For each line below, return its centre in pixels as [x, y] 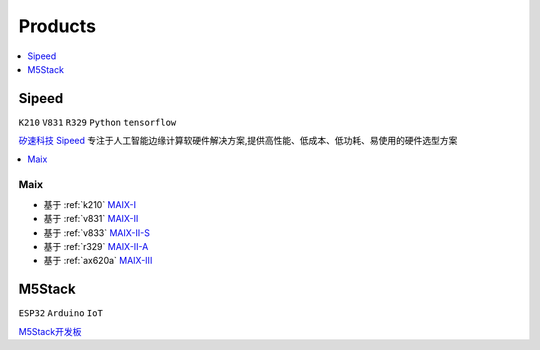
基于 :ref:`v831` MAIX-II [91, 219]
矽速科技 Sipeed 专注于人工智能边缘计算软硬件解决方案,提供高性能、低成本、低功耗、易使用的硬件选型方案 [238, 141]
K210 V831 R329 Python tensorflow [97, 122]
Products [57, 26]
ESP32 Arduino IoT [61, 313]
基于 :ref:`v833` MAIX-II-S [96, 232]
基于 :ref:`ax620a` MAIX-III [98, 261]
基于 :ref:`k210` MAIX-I [90, 204]
